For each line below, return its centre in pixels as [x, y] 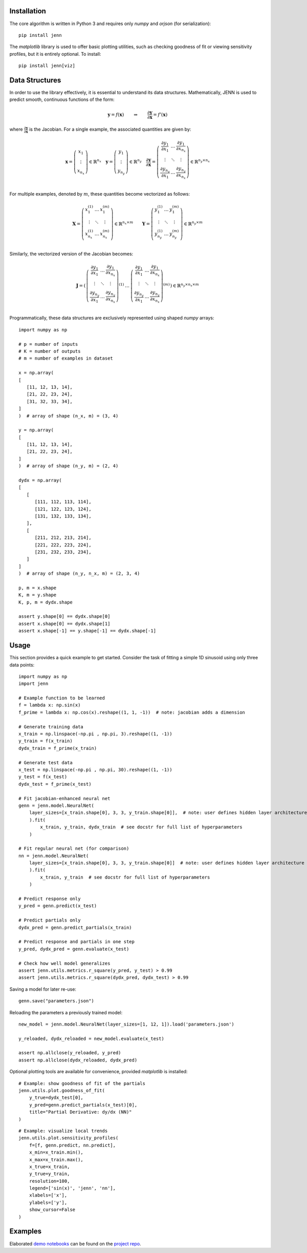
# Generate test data [46, 763]
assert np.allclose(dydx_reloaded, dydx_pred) [78, 1060]
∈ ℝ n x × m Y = [132, 223]
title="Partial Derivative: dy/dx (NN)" [81, 1112]
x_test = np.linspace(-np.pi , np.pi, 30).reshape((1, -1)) [95, 770]
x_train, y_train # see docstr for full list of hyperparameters [125, 877]
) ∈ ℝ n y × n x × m [184, 285]
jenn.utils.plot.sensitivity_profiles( [69, 1138]
